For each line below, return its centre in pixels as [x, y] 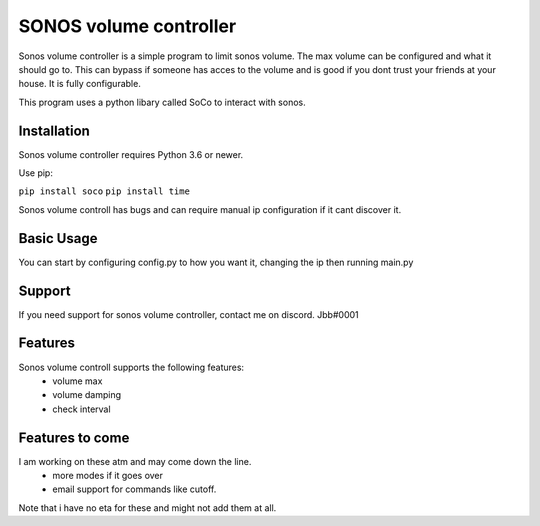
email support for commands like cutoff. [134, 489]
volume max [77, 381]
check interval [81, 409]
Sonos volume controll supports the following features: [131, 367]
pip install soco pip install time [104, 191]
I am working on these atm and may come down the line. [135, 461]
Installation [54, 130]
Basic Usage [58, 238]
